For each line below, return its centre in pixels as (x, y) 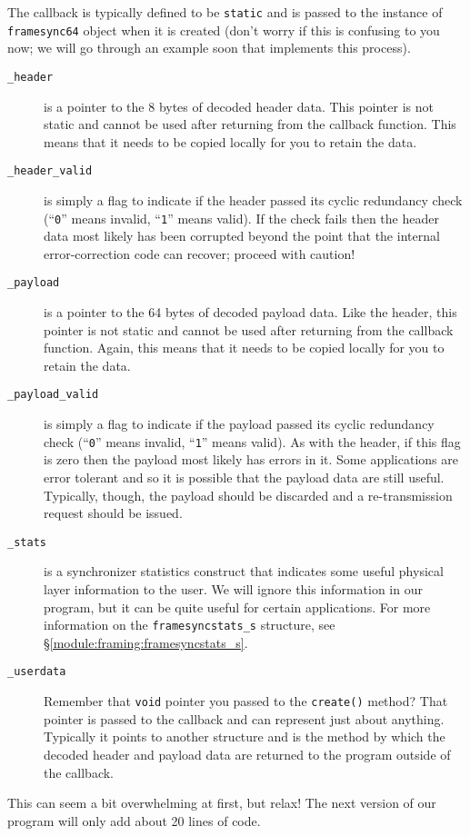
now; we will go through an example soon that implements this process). (209, 48)
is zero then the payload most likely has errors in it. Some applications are (251, 459)
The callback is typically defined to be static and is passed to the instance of (225, 12)
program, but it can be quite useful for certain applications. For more (237, 607)
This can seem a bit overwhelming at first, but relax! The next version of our (222, 803)
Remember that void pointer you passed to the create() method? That (246, 701)
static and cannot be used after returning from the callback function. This (250, 124)
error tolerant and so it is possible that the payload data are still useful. (244, 477)
